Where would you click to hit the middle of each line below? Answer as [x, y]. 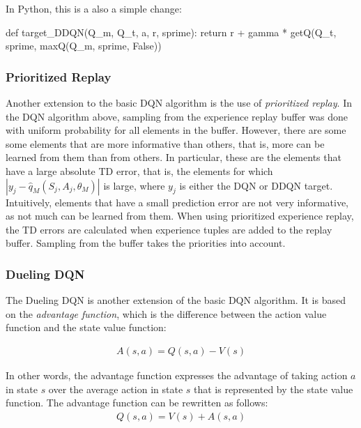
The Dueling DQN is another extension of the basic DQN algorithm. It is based [176, 300]
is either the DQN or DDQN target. [256, 185]
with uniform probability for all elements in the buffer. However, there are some [176, 130]
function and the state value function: [86, 327]
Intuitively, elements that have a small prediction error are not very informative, [177, 202]
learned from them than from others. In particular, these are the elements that [174, 157]
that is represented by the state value [274, 389]
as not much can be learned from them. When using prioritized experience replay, [180, 216]
